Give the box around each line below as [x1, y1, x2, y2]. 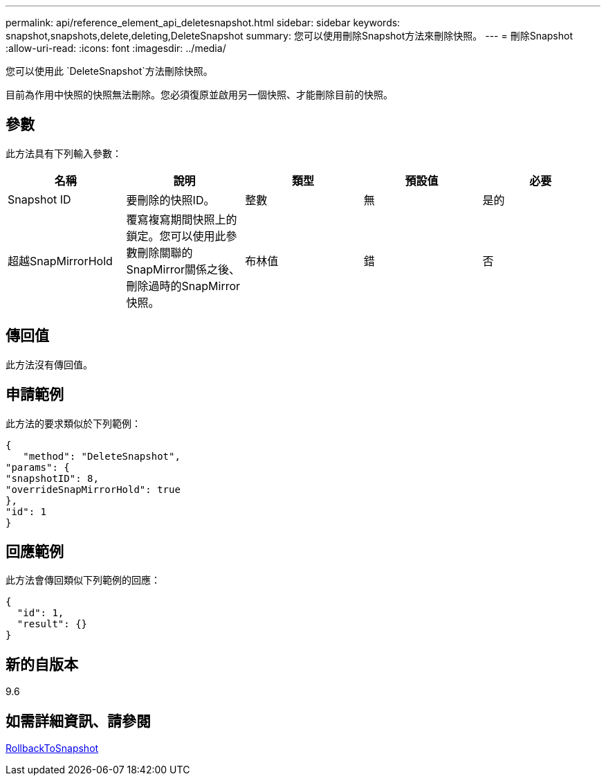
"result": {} [17, 618, 88, 630]
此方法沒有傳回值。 [6, 358, 93, 370]
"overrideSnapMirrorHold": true [6, 483, 181, 495]
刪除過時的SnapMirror [126, 278, 241, 293]
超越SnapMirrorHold [8, 253, 113, 268]
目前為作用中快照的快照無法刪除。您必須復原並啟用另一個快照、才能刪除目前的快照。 [6, 89, 393, 100]
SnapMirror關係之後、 [126, 262, 241, 276]
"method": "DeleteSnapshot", [23, 450, 181, 462]
